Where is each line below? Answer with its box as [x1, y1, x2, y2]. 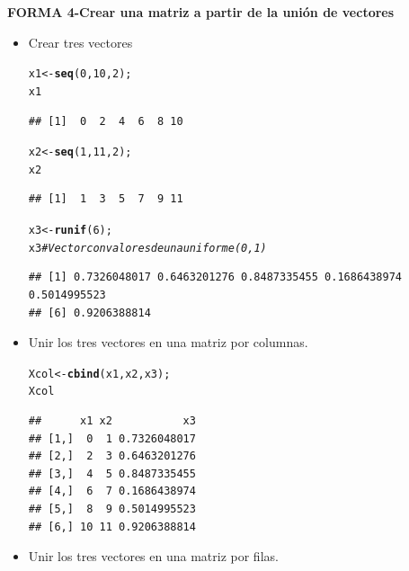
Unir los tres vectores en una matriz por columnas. [28, 333, 308, 352]
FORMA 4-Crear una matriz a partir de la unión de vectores [7, 3, 395, 21]
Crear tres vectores [28, 32, 133, 51]
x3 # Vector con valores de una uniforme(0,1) [28, 241, 267, 254]
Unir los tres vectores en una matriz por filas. [28, 547, 279, 566]
